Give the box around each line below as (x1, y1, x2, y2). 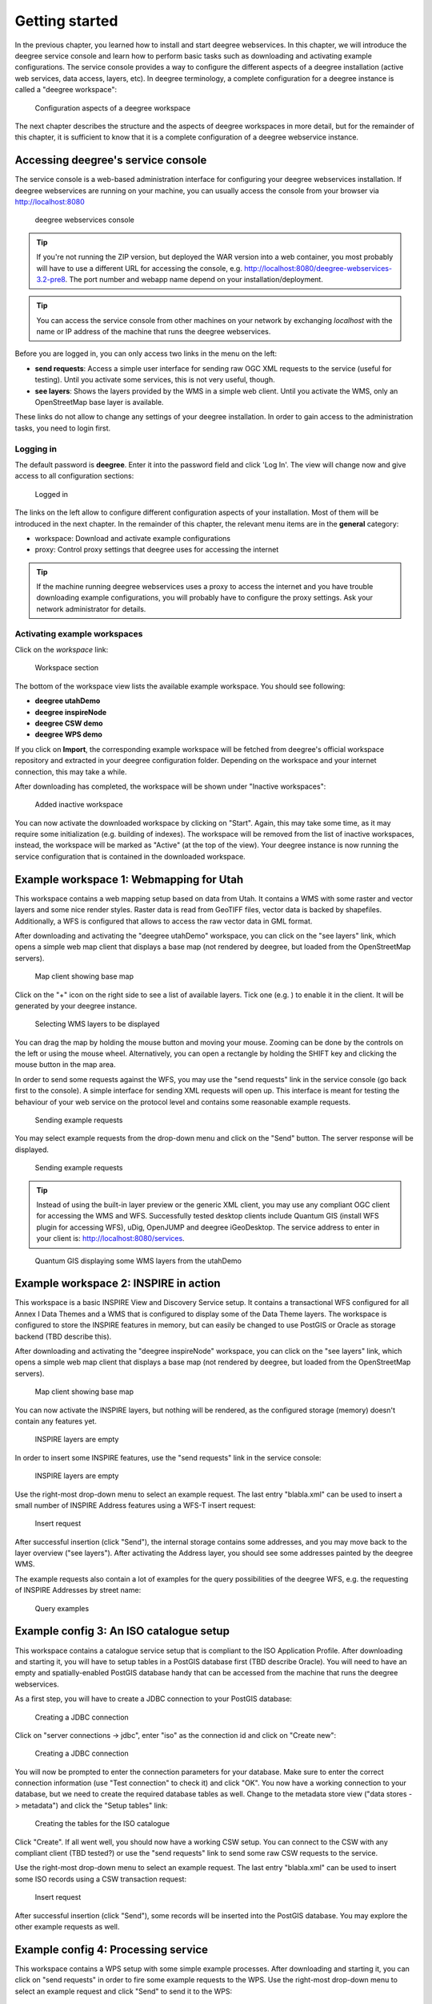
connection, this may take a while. (14, 766, 127, 777)
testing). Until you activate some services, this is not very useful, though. (34, 375, 275, 385)
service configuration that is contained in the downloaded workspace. (14, 851, 246, 861)
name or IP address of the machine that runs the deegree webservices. (36, 327, 271, 337)
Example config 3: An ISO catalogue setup (14, 1624, 230, 1638)
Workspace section (34, 663, 99, 673)
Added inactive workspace (34, 800, 123, 810)
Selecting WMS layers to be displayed (34, 1019, 160, 1029)
